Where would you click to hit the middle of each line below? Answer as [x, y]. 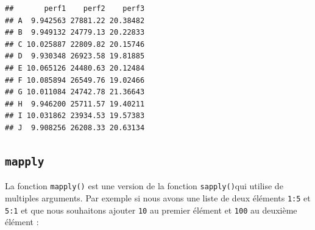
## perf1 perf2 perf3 [75, 9]
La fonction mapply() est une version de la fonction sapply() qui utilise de [144, 186]
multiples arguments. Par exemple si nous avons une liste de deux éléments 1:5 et [158, 197]
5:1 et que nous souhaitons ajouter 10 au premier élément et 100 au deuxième [151, 210]
